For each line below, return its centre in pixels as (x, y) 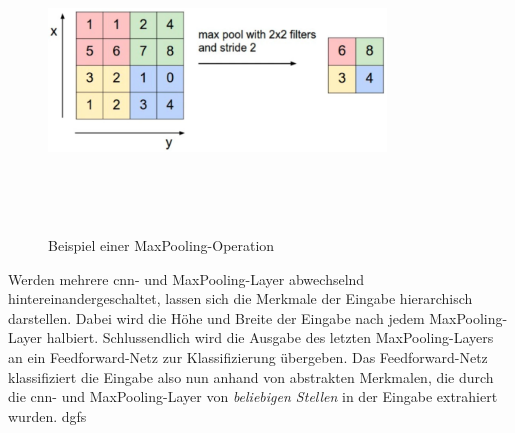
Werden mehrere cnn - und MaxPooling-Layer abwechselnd (186, 278)
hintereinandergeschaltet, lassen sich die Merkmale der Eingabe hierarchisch (240, 298)
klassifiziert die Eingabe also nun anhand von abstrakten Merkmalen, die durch (251, 376)
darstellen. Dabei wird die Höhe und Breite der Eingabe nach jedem (216, 317)
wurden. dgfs (47, 415)
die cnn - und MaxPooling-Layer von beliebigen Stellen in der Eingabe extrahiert (253, 396)
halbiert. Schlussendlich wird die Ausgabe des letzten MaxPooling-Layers (270, 337)
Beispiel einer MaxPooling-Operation (161, 244)
